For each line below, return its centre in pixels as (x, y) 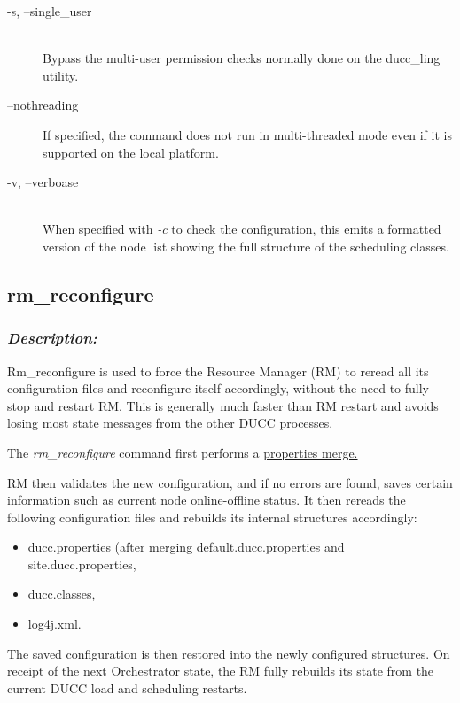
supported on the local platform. (131, 152)
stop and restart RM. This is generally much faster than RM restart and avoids (223, 405)
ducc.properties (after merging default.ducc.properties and (186, 547)
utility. (61, 75)
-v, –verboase (43, 182)
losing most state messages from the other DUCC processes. (170, 423)
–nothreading (43, 105)
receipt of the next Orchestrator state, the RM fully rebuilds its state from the (221, 671)
